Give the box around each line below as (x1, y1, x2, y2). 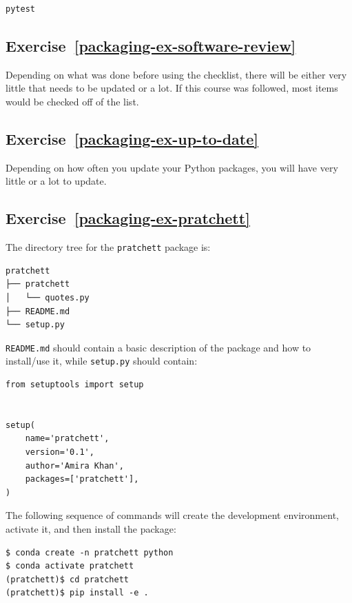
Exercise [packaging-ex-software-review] (6, 34, 296, 56)
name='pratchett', (25, 433, 110, 444)
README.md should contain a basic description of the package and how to (6, 340, 311, 354)
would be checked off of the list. (6, 94, 139, 108)
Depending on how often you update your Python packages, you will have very (6, 160, 338, 174)
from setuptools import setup (6, 380, 144, 390)
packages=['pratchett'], (25, 474, 139, 484)
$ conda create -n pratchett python (6, 547, 174, 558)
